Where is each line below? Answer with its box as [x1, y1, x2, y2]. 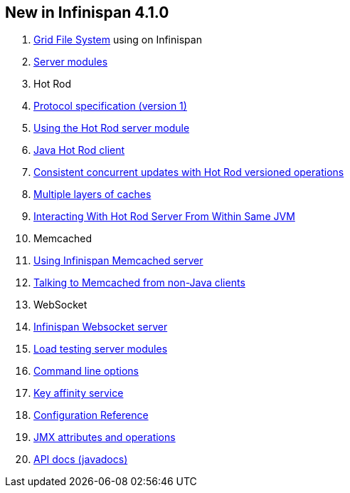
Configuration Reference [33, 409, 149, 422]
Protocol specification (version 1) [33, 100, 187, 113]
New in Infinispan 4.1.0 [5, 4, 169, 21]
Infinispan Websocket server [33, 321, 168, 333]
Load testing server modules [33, 343, 168, 356]
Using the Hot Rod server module [33, 122, 190, 135]
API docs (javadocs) [33, 453, 128, 466]
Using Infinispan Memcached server [33, 254, 203, 267]
